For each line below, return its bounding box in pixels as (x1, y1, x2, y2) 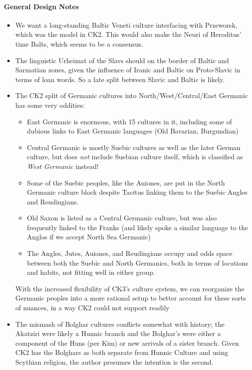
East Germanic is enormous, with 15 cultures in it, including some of (27, 116, 232, 126)
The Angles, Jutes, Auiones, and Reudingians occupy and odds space (27, 248, 233, 258)
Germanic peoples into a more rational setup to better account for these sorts (15, 293, 246, 303)
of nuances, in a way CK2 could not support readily (15, 303, 169, 313)
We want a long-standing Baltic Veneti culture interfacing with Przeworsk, (15, 19, 237, 30)
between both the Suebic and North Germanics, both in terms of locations (27, 257, 249, 268)
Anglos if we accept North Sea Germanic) (27, 232, 151, 242)
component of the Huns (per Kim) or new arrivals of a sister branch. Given (15, 337, 239, 348)
